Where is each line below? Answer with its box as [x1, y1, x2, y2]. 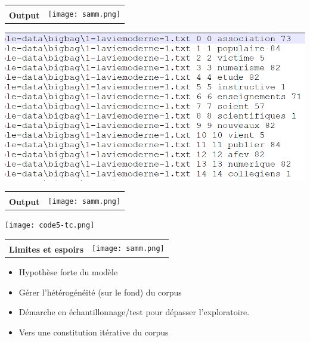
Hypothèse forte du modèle [18, 266, 118, 278]
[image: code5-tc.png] [5, 221, 95, 230]
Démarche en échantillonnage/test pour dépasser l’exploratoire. [18, 306, 250, 318]
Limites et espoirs [9, 243, 84, 256]
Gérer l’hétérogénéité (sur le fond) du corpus [18, 285, 182, 298]
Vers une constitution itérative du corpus [18, 325, 169, 338]
